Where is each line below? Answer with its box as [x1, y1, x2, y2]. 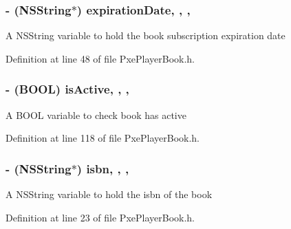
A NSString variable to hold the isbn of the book [6, 187, 213, 201]
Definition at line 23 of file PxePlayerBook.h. [6, 210, 195, 224]
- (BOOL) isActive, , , [6, 80, 129, 98]
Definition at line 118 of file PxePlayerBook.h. [6, 131, 200, 145]
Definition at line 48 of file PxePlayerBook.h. [6, 51, 195, 65]
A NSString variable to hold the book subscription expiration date [6, 28, 285, 43]
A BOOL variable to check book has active [6, 107, 186, 122]
